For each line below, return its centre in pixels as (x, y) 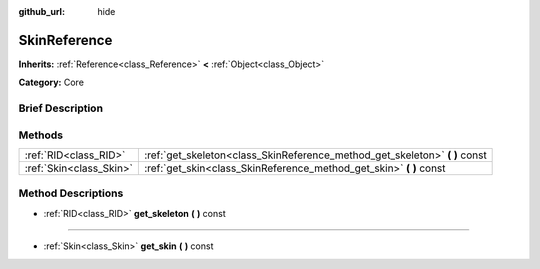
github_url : (41, 11)
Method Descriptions (71, 193)
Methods (41, 135)
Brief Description (61, 108)
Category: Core (51, 82)
